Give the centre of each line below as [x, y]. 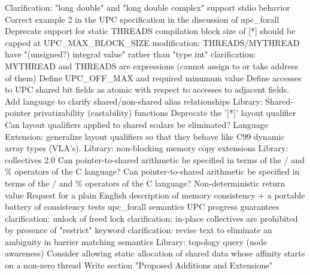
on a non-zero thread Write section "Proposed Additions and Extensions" [139, 265]
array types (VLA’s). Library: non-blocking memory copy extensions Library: [147, 148]
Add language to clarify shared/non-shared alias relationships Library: [134, 101]
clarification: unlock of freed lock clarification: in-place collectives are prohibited [151, 218]
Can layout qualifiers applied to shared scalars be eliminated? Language [137, 124]
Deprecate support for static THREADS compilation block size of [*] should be [150, 31]
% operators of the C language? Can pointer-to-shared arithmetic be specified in [152, 171]
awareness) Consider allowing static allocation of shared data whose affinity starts [155, 253]
